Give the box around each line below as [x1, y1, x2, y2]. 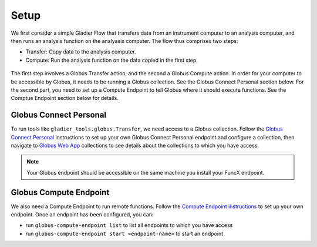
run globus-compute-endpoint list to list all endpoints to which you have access [25, 222, 233, 229]
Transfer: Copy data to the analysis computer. [25, 48, 136, 55]
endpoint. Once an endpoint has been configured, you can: [11, 211, 154, 218]
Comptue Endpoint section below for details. [11, 95, 119, 102]
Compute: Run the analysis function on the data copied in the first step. [25, 56, 198, 64]
